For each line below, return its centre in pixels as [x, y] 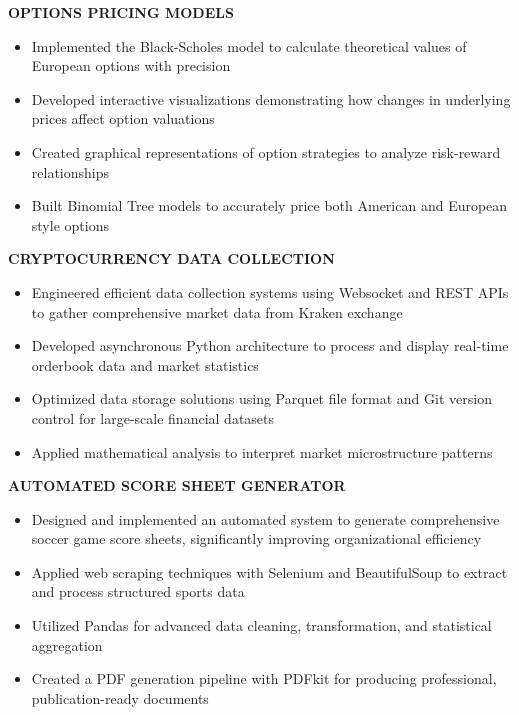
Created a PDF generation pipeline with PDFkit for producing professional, [264, 678]
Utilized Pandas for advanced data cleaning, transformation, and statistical [261, 625]
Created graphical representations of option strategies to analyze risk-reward [266, 151]
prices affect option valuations [123, 118]
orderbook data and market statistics [145, 364]
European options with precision [131, 65]
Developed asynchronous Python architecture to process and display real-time [270, 345]
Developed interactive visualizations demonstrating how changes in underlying [271, 98]
